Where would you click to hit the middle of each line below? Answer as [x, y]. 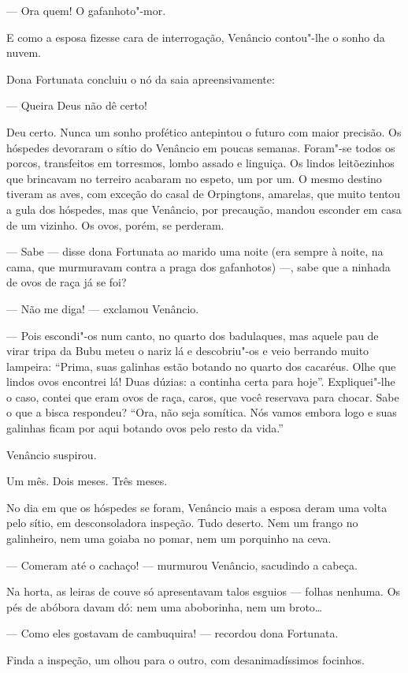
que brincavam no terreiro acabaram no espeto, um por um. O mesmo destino [194, 178]
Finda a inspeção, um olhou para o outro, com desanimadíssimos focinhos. [185, 660]
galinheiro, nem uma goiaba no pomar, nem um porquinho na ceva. [169, 538]
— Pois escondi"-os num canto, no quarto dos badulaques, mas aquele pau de [193, 335]
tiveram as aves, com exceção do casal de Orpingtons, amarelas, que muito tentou [204, 194]
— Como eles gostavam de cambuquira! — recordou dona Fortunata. [172, 633]
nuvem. [24, 52]
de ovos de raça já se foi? [67, 282]
